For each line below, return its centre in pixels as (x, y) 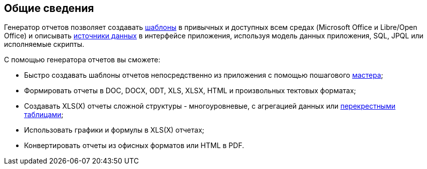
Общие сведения (49, 8)
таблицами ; (44, 115)
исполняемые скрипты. (44, 44)
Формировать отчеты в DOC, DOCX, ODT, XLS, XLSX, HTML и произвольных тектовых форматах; (190, 91)
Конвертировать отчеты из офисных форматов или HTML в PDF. (134, 146)
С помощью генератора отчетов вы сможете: (82, 60)
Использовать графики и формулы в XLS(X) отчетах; (114, 130)
